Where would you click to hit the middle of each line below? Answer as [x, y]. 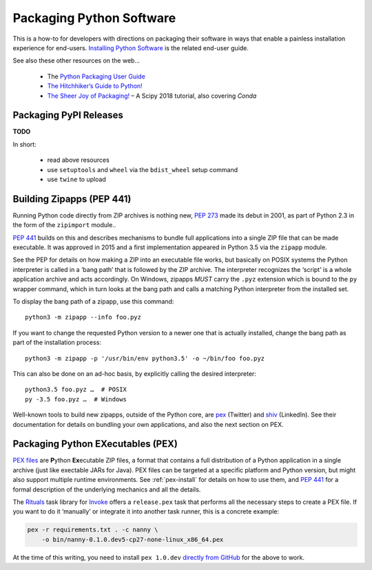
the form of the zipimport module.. [64, 225]
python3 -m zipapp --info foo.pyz [83, 317]
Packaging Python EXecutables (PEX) [95, 444]
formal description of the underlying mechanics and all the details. [107, 489]
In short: [25, 144]
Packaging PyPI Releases [68, 115]
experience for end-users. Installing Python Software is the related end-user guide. [131, 47]
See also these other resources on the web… [76, 61]
